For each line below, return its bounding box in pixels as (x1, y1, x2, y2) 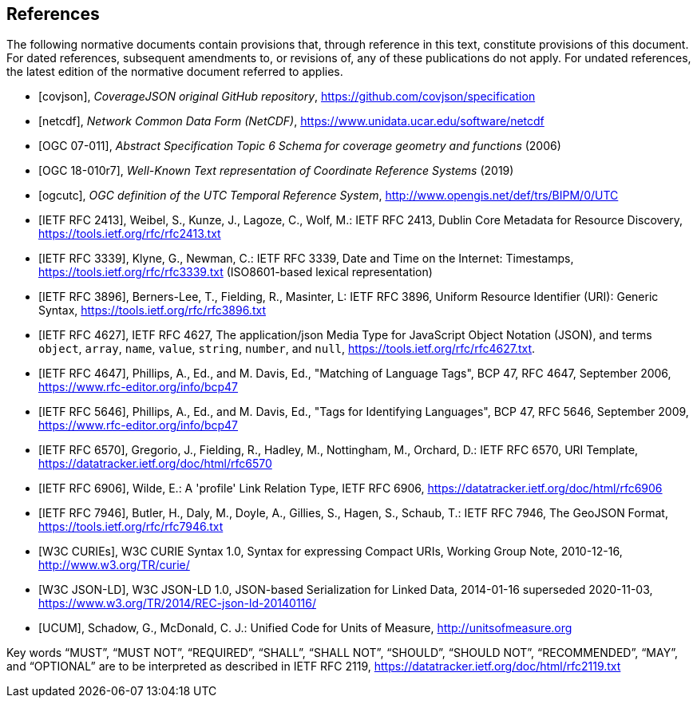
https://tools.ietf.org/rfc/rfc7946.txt (38, 520, 224, 534)
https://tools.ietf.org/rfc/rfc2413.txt (38, 227, 221, 241)
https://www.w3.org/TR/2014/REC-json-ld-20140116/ (38, 596, 316, 611)
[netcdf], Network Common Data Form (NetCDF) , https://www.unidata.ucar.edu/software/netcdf (38, 114, 545, 129)
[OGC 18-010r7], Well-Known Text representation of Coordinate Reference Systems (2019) (38, 164, 514, 178)
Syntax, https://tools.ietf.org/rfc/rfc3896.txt (38, 303, 266, 318)
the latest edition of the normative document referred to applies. (6, 65, 343, 79)
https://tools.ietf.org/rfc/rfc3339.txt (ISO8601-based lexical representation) (38, 265, 433, 279)
